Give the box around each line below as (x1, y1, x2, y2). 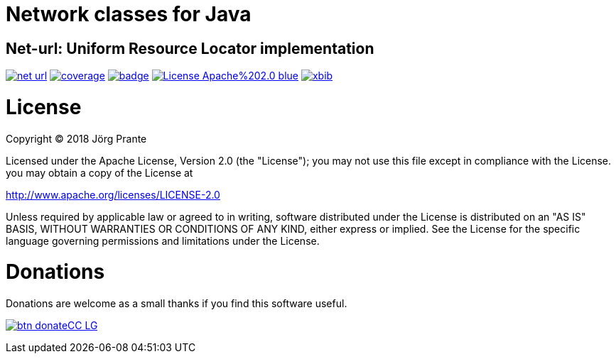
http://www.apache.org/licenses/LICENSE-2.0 (6, 188, 220, 201)
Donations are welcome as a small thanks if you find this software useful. (6, 297, 347, 310)
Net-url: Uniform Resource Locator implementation (6, 39, 374, 57)
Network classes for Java (6, 2, 252, 26)
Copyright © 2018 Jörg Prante (6, 132, 147, 145)
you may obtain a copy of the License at (6, 166, 193, 179)
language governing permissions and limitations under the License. (6, 234, 320, 247)
